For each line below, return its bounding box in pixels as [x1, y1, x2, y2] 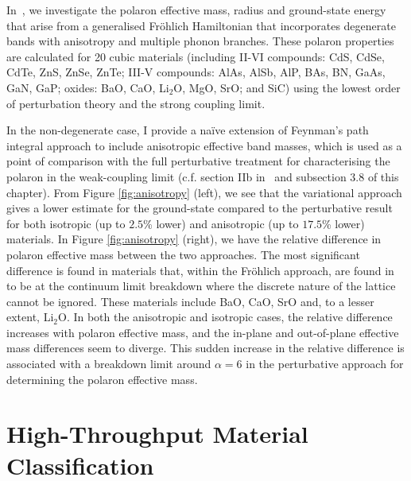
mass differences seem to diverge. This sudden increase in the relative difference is [6, 339, 405, 356]
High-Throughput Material [6, 417, 308, 450]
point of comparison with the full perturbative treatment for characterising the [6, 153, 390, 169]
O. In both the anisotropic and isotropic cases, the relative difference [58, 308, 393, 325]
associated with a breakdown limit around [6, 355, 211, 372]
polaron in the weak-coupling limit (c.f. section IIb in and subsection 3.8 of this [6, 168, 399, 184]
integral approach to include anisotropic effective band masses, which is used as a [6, 137, 402, 153]
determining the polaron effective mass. [6, 370, 198, 387]
